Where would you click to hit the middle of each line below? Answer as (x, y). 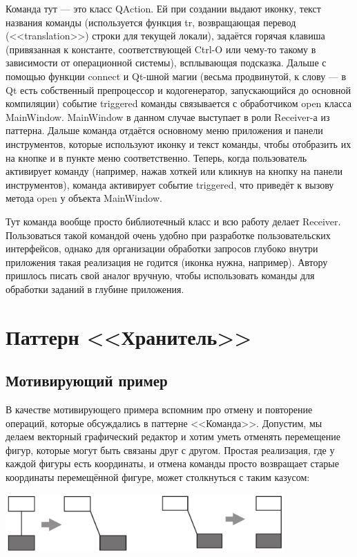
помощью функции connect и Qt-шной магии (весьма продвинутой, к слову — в (176, 76)
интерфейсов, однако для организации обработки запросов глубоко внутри (162, 248)
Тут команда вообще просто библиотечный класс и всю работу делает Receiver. (173, 221)
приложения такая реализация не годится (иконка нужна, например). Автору (167, 262)
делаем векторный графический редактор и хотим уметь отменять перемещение (173, 436)
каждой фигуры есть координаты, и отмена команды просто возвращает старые (172, 463)
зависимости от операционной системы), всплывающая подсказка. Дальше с (166, 63)
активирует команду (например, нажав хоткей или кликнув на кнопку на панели (174, 171)
